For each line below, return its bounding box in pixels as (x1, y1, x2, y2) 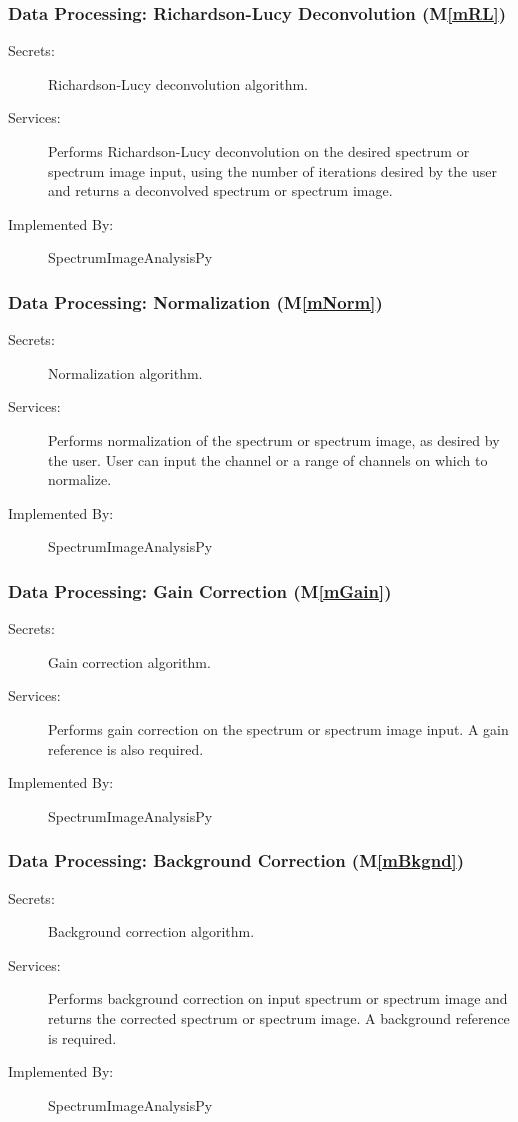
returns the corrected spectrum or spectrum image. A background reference (48, 1007, 510, 1028)
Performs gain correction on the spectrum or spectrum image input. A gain (48, 718, 509, 739)
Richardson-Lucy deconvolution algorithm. (48, 73, 308, 94)
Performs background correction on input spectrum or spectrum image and (48, 988, 508, 1009)
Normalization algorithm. (48, 362, 203, 383)
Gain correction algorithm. (48, 651, 211, 672)
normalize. (48, 469, 112, 490)
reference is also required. (48, 738, 204, 759)
